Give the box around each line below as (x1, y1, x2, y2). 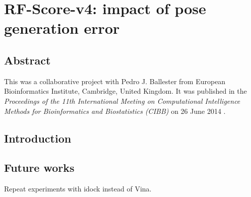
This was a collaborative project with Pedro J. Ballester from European (4, 76, 226, 86)
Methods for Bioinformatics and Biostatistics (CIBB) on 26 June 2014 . (4, 105, 226, 116)
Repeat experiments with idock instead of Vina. (4, 183, 152, 194)
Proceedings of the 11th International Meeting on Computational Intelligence (4, 95, 240, 106)
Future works (4, 160, 75, 175)
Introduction (4, 130, 72, 146)
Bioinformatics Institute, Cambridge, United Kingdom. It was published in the (4, 86, 247, 96)
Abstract (4, 52, 51, 68)
